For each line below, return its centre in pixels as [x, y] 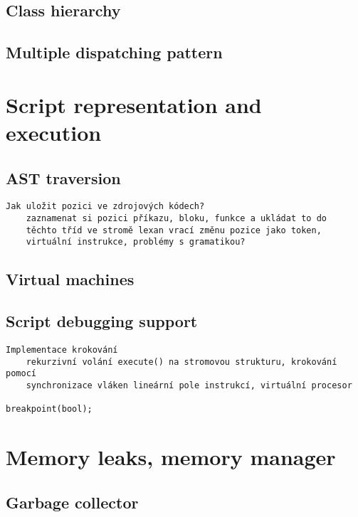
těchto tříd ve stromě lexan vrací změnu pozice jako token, [174, 230]
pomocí [21, 374]
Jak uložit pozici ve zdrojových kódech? [105, 207]
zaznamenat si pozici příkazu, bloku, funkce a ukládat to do [177, 218]
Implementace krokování [62, 350]
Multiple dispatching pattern [114, 52]
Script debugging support [102, 321]
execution [54, 132]
